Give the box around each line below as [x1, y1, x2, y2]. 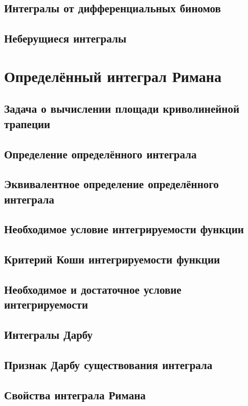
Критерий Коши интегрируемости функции [4, 251, 220, 267]
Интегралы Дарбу [4, 327, 93, 342]
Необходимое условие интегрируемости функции [4, 221, 244, 237]
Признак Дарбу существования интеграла [4, 356, 213, 372]
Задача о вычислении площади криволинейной [4, 100, 240, 116]
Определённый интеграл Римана [4, 65, 221, 86]
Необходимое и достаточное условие [4, 281, 182, 297]
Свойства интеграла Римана [4, 387, 146, 402]
